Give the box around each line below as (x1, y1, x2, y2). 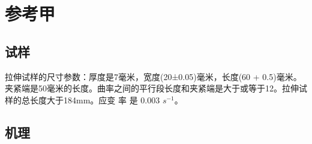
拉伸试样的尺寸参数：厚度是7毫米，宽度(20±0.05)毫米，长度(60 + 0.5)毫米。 (5, 70, 302, 82)
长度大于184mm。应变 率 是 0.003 (29, 93, 160, 106)
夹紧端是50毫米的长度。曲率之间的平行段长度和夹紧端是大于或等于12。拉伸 (5, 82, 299, 94)
